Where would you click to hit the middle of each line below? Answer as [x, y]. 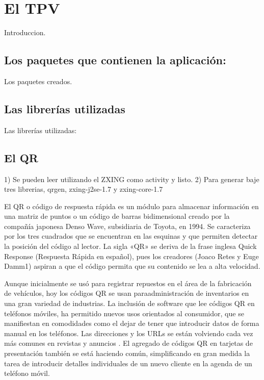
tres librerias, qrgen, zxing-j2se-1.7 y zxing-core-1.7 [84, 189]
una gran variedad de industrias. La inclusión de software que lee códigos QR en [129, 303]
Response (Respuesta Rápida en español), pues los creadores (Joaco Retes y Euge [131, 256]
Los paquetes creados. [38, 81]
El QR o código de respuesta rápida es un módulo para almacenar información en [131, 206]
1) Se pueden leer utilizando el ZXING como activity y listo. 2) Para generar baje [132, 179]
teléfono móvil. [27, 373]
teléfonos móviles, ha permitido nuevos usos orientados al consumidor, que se [124, 313]
